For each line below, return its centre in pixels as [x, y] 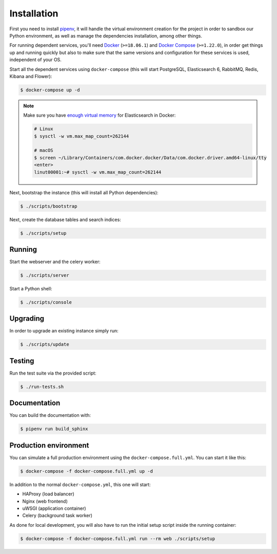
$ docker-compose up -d [50, 90]
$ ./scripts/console [46, 302]
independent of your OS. [35, 60]
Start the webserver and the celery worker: [55, 262]
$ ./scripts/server [45, 275]
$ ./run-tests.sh [42, 386]
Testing [22, 361]
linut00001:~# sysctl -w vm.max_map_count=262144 [98, 172]
